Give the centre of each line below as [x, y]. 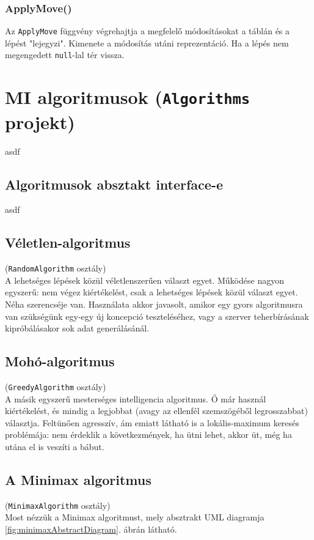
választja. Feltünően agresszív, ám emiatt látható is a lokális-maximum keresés [152, 422]
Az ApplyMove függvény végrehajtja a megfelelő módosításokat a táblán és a [148, 31]
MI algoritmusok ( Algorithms [128, 97]
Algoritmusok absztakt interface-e [114, 184]
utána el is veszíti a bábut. [55, 447]
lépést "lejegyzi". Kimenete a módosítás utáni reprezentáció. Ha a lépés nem [147, 43]
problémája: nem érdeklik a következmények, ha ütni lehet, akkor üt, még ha [148, 435]
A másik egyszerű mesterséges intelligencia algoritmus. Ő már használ [136, 398]
